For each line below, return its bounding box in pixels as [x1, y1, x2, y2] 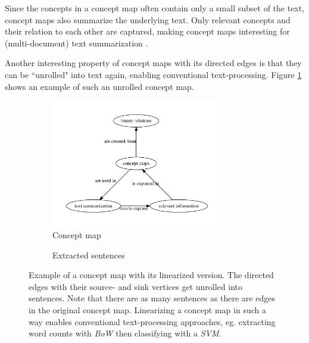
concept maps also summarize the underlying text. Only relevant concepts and [5, 13, 291, 26]
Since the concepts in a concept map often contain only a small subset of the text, [5, 2, 305, 14]
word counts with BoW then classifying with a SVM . [29, 327, 221, 339]
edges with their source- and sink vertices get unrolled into [29, 280, 243, 292]
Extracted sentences [52, 248, 125, 261]
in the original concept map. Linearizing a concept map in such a [29, 303, 266, 316]
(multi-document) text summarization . [5, 36, 148, 49]
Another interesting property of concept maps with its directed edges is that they [5, 57, 302, 69]
